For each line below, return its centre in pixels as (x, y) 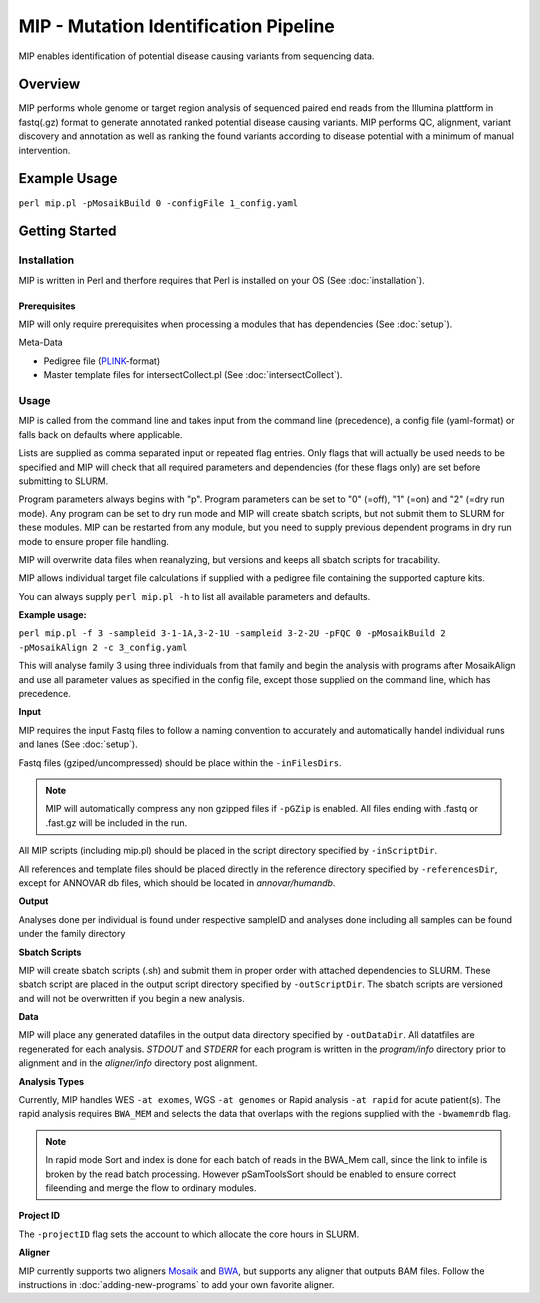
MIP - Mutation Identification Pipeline (176, 26)
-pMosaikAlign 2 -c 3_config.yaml (103, 647)
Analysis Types (51, 1081)
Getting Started (67, 231)
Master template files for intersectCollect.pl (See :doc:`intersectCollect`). (193, 375)
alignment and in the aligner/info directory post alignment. (138, 1063)
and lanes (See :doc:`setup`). (78, 744)
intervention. (44, 150)
